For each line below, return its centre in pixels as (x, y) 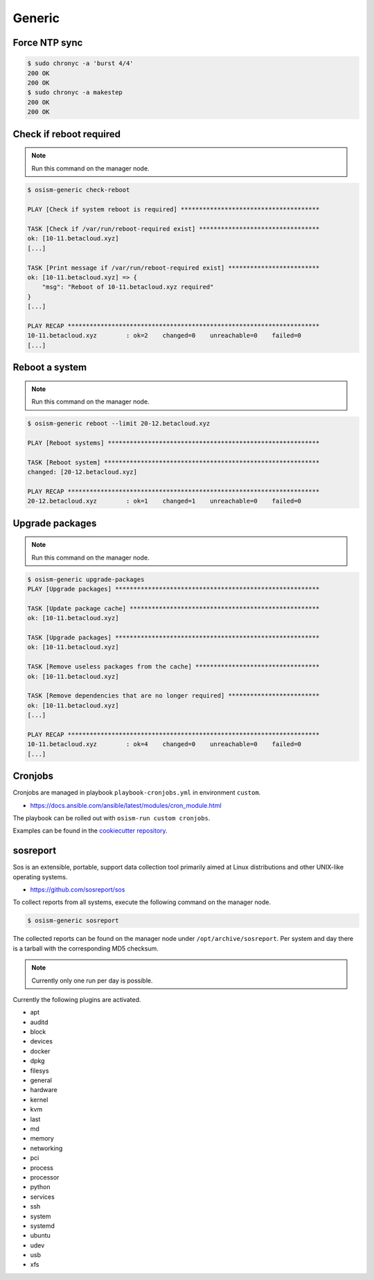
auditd (39, 1022)
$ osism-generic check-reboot (79, 190)
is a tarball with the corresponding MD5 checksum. (86, 948)
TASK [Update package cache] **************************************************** (173, 608)
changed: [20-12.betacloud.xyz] (82, 472)
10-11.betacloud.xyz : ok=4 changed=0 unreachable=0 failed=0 (164, 744)
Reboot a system (50, 367)
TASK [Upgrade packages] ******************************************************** (173, 637)
